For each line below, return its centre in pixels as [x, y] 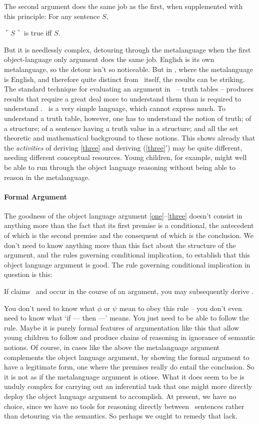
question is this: [28, 274]
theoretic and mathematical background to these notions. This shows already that [130, 138]
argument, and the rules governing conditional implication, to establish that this [127, 255]
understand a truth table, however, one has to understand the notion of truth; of [128, 118]
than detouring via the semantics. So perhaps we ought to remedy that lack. [121, 416]
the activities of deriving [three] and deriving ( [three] [85, 147]
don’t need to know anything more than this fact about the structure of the [120, 245]
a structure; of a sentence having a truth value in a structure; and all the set [121, 128]
